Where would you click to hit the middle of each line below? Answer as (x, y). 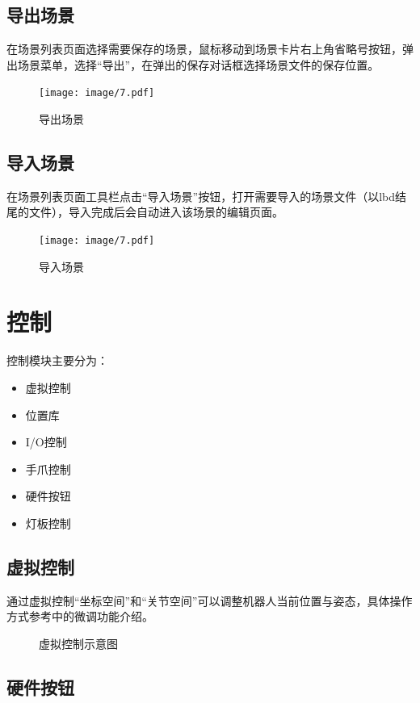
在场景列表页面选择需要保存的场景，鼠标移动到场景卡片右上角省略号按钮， (204, 49)
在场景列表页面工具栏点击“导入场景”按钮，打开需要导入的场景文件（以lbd (201, 196)
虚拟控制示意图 (78, 643)
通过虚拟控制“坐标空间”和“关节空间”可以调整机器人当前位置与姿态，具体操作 (210, 600)
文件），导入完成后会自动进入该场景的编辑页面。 (156, 212)
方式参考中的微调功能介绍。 (80, 616)
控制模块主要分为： (57, 360)
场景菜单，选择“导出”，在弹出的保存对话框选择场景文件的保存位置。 (198, 64)
